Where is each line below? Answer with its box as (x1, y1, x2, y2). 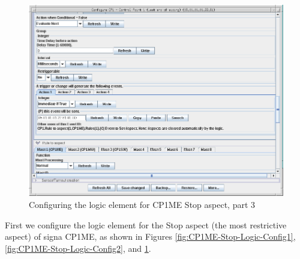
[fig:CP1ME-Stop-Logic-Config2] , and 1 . (5, 242, 151, 254)
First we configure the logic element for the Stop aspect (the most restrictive (5, 218, 287, 231)
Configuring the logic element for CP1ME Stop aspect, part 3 (29, 198, 256, 210)
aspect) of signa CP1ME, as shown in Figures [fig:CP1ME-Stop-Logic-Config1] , (5, 230, 296, 243)
